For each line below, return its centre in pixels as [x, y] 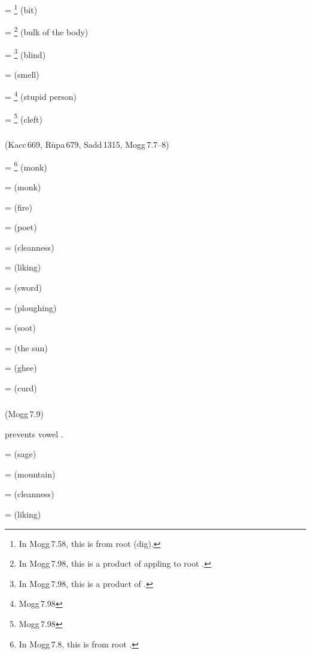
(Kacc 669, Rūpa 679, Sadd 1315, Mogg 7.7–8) [87, 145]
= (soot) [20, 328]
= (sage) [21, 454]
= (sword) [23, 288]
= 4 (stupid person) [41, 95]
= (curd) [21, 388]
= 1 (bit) [21, 9]
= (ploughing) [31, 307]
